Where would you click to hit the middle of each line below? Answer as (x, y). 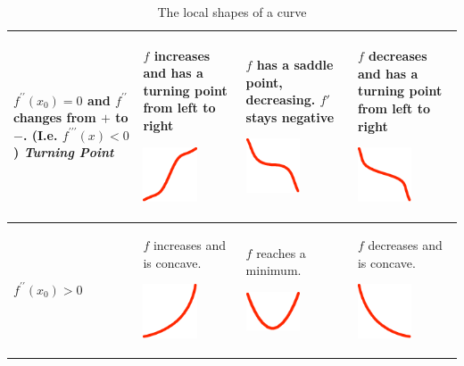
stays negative (290, 116)
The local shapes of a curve (232, 12)
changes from (55, 117)
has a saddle (295, 65)
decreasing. (281, 100)
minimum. (273, 270)
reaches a (281, 252)
